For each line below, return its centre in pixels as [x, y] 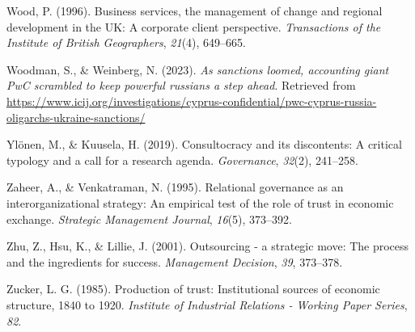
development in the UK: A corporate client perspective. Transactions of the [194, 26]
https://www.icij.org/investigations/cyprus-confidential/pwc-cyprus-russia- [192, 101]
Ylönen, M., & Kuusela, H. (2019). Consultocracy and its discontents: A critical [204, 144]
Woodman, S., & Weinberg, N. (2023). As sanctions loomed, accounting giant [198, 69]
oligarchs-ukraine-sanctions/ [76, 117]
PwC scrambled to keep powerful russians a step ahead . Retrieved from [181, 85]
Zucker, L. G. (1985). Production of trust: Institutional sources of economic [193, 289]
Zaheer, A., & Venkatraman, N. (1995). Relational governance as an [175, 187]
